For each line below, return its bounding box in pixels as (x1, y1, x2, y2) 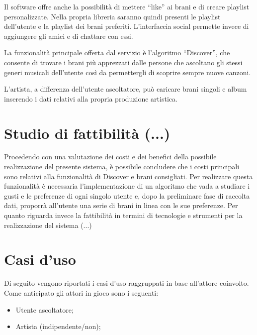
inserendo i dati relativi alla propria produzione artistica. (4, 93, 177, 104)
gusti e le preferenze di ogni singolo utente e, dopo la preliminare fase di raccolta (4, 190, 250, 201)
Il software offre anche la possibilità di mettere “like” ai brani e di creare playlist (4, 1, 250, 11)
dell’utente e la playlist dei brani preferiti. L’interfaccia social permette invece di (4, 21, 249, 31)
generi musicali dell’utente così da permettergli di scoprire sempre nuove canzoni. (4, 67, 251, 77)
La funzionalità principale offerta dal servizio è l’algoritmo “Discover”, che (4, 47, 230, 58)
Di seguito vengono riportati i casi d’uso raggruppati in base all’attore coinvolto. (4, 278, 249, 288)
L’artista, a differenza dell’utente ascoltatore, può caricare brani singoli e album (4, 84, 247, 94)
